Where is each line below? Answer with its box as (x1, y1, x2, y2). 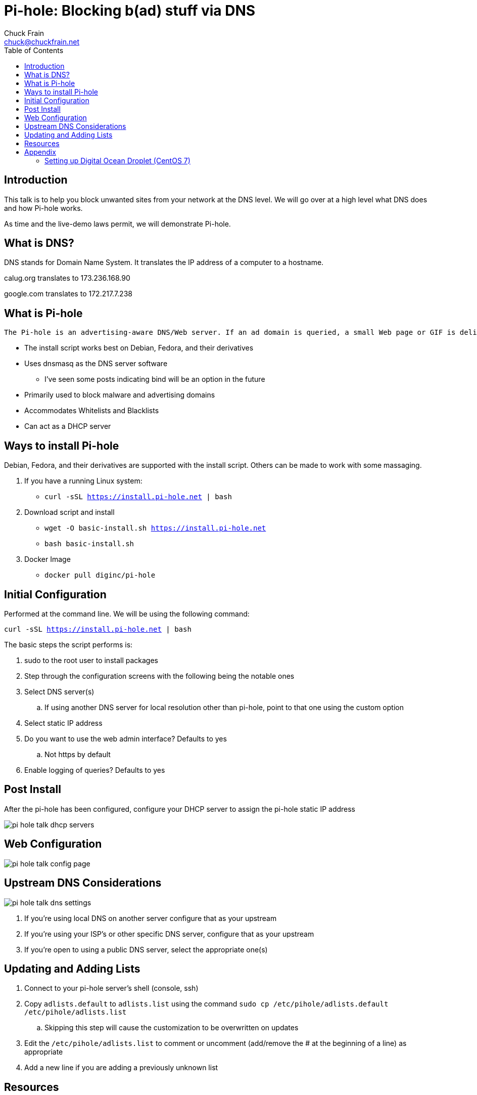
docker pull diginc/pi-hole (44, 571, 156, 580)
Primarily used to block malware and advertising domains (24, 390, 215, 400)
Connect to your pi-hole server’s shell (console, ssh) (24, 984, 199, 993)
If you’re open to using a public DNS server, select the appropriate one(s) (24, 945, 268, 954)
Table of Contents (4, 46, 64, 55)
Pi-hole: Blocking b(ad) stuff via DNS (4, 2, 256, 19)
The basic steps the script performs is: (4, 640, 133, 649)
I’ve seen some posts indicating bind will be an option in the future (44, 375, 265, 384)
